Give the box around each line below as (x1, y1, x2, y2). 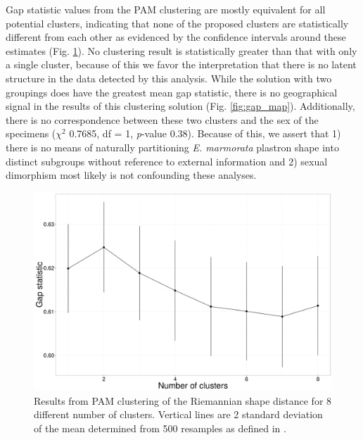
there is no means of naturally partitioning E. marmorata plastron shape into (6, 139, 339, 154)
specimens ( (6, 126, 56, 141)
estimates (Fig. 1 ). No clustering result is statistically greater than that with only (6, 43, 357, 58)
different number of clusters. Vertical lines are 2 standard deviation (34, 407, 323, 422)
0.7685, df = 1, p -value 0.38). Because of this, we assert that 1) (69, 126, 341, 141)
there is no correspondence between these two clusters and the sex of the (6, 112, 319, 127)
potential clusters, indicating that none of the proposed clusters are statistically (6, 15, 349, 30)
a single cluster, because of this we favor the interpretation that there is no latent (6, 57, 357, 72)
